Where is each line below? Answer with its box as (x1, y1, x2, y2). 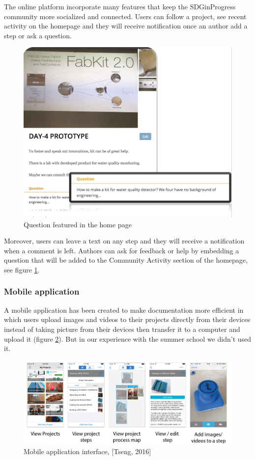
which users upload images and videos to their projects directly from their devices (4, 314, 251, 325)
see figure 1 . (4, 264, 40, 274)
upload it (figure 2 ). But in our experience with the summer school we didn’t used (4, 333, 252, 344)
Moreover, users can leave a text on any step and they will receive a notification (4, 236, 245, 246)
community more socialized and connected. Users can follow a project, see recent (4, 11, 247, 21)
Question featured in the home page (24, 219, 132, 229)
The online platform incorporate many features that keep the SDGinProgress (4, 1, 236, 11)
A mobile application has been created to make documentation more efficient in (4, 304, 244, 315)
